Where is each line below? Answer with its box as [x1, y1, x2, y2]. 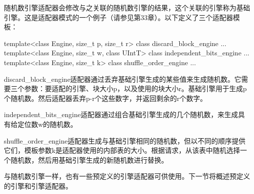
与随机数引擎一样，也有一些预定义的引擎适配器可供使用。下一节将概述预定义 [4, 171, 250, 181]
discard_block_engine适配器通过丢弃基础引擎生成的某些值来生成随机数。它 [4, 73, 241, 84]
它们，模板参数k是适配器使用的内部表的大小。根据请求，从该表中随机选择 [4, 145, 240, 155]
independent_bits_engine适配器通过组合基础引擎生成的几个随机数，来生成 [4, 109, 238, 120]
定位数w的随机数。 [17, 119, 78, 129]
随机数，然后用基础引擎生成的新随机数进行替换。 [10, 154, 168, 165]
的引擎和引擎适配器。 [4, 180, 72, 191]
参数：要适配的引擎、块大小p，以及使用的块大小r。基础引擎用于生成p [24, 83, 247, 94]
